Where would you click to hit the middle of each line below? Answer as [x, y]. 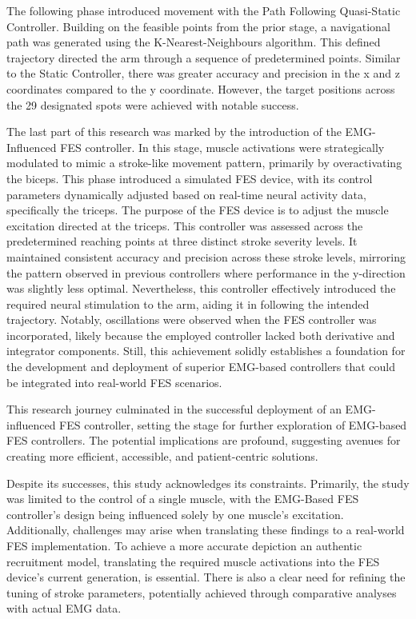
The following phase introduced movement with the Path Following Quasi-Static [204, 10]
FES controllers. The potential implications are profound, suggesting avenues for [204, 440]
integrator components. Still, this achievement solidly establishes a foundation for [206, 351]
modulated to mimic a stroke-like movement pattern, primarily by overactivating [204, 163]
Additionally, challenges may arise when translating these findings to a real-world [206, 530]
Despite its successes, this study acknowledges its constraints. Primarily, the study [208, 483]
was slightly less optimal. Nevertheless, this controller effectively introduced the [201, 288]
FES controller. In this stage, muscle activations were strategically [222, 147]
